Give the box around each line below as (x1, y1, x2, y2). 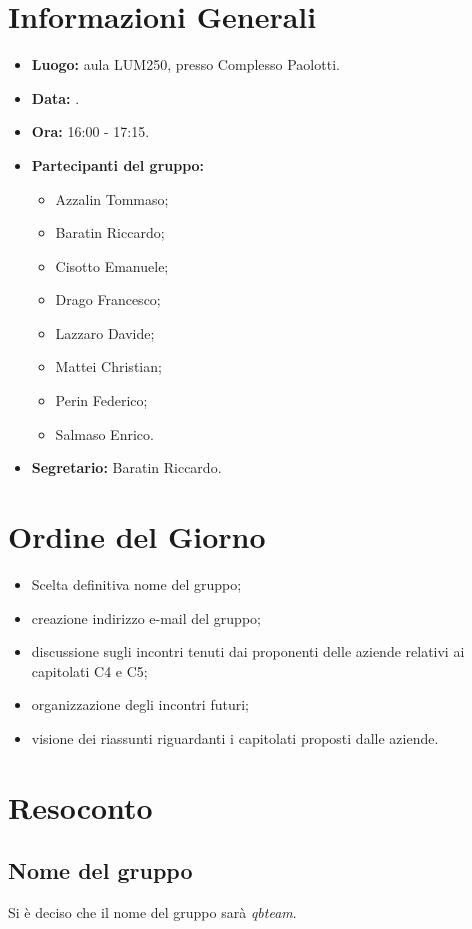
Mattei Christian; (55, 356, 162, 377)
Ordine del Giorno (8, 516, 266, 557)
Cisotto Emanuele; (55, 255, 169, 276)
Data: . (31, 87, 80, 108)
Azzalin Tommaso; (55, 188, 169, 209)
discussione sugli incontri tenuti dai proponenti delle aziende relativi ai (31, 641, 465, 662)
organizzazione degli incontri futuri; (31, 694, 249, 715)
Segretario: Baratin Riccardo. (31, 457, 222, 478)
